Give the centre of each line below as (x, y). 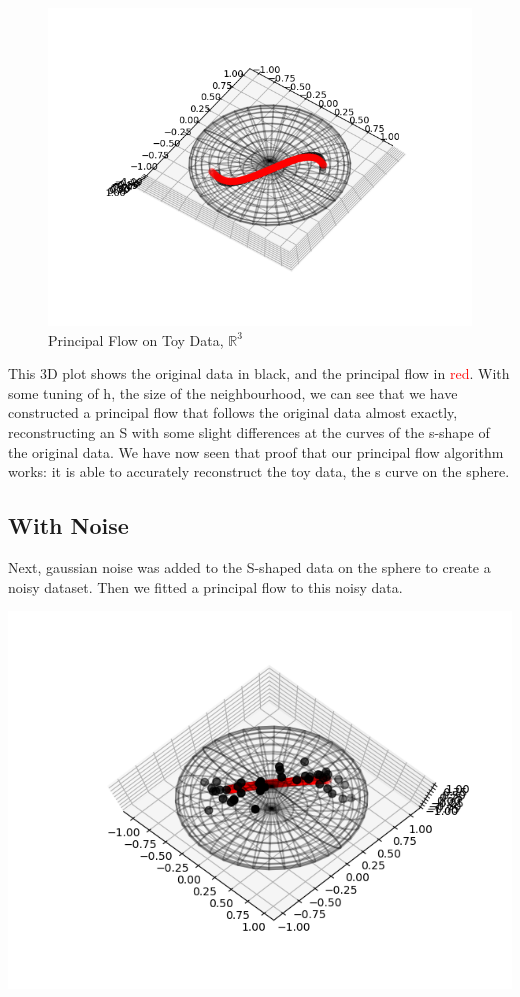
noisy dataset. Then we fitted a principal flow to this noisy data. (205, 586)
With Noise (68, 525)
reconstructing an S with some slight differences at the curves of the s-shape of (249, 431)
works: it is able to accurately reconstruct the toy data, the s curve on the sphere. (259, 471)
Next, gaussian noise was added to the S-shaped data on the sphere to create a (249, 566)
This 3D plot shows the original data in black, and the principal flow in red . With (259, 373)
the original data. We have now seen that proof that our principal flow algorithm (256, 451)
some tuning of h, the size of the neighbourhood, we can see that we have (233, 392)
